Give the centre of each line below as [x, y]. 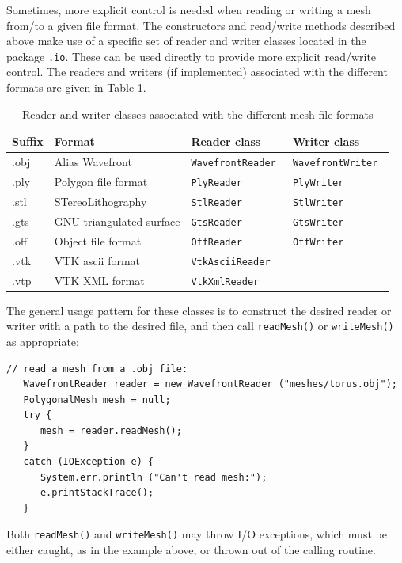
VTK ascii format [97, 260]
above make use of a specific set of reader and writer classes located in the [186, 41]
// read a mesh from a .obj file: [97, 369]
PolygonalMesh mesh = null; [97, 399]
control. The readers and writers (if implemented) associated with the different [197, 72]
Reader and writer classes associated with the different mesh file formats [198, 114]
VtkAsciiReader [231, 262]
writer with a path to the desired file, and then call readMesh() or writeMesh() [200, 326]
